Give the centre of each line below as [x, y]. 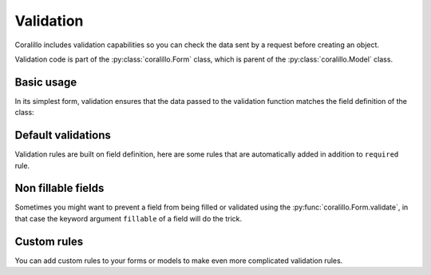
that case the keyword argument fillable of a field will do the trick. [129, 218]
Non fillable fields [59, 188]
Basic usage [46, 82]
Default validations [63, 136]
